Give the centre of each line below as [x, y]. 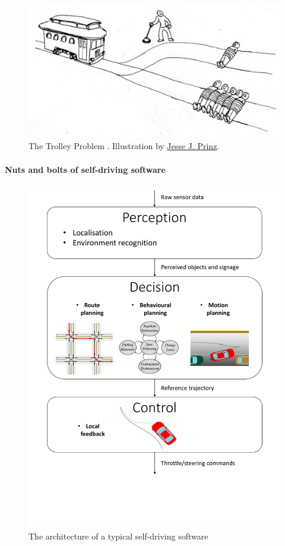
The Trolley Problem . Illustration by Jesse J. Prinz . [124, 146]
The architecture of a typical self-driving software [118, 536]
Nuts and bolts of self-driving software [85, 169]
